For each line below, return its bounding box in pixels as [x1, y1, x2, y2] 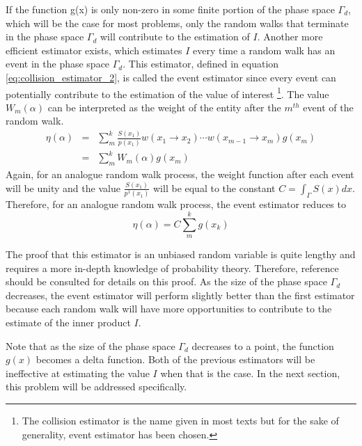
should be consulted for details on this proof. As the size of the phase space [6, 274, 327, 289]
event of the [303, 99, 354, 114]
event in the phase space [6, 56, 110, 71]
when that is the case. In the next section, [160, 365, 340, 380]
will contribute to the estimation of [100, 29, 250, 44]
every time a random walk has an [193, 42, 336, 57]
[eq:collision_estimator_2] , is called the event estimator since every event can [6, 70, 336, 84]
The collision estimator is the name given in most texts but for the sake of [22, 413, 339, 427]
